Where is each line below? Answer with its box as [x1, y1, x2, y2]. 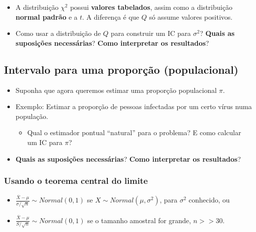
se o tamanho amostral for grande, [87, 215, 191, 225]
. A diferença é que [82, 11, 139, 22]
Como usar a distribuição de [15, 28, 101, 38]
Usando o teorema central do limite [4, 174, 148, 187]
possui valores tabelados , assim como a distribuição [70, 2, 232, 12]
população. [15, 111, 48, 121]
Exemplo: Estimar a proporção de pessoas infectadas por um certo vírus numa [15, 101, 252, 112]
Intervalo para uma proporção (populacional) [4, 61, 239, 77]
